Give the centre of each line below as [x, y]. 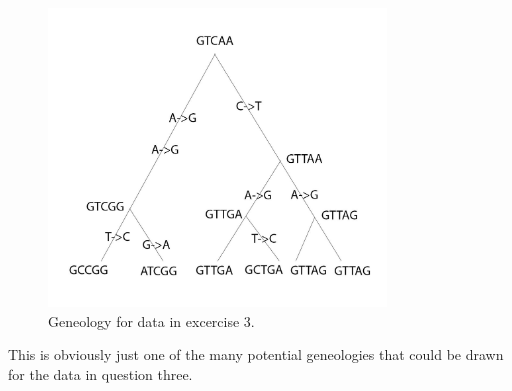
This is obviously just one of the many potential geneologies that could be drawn [256, 354]
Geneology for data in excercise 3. [151, 320]
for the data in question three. [100, 373]
